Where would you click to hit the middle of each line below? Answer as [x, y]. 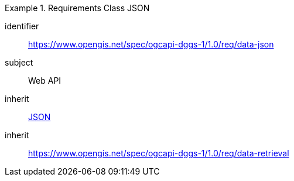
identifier [22, 26]
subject [19, 62]
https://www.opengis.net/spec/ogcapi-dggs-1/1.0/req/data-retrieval [159, 153]
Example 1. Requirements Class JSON [77, 8]
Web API [45, 81]
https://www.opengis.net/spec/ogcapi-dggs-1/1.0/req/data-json [151, 44]
